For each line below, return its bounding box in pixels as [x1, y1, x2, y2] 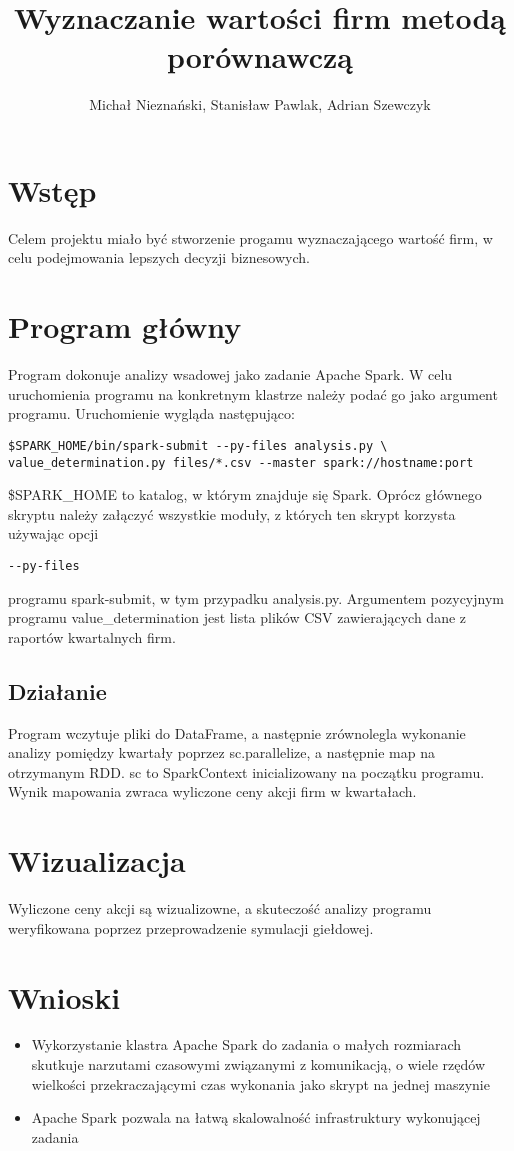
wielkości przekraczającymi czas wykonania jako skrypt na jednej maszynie [31, 1073, 490, 1094]
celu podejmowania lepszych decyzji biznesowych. [8, 247, 310, 268]
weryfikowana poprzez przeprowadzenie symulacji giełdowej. [8, 917, 374, 938]
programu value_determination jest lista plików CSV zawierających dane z [8, 607, 467, 628]
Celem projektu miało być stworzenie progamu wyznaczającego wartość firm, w [8, 227, 493, 248]
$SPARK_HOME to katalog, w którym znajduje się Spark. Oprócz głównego [8, 484, 482, 505]
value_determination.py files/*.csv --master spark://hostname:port [8, 455, 474, 470]
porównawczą [167, 36, 353, 77]
